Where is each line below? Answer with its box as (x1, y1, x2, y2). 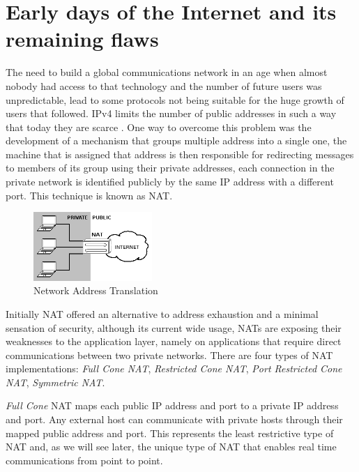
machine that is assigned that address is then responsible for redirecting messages (6, 146, 354, 161)
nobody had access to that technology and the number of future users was (6, 78, 322, 93)
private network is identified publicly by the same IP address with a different (6, 174, 334, 189)
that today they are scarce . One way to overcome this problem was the (6, 119, 312, 134)
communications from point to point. (6, 452, 163, 467)
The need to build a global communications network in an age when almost (6, 65, 328, 79)
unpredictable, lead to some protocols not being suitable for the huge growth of (6, 92, 344, 107)
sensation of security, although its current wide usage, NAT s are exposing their (6, 320, 342, 335)
